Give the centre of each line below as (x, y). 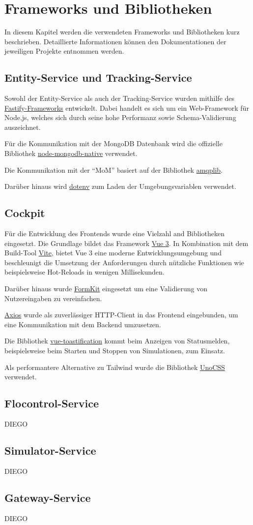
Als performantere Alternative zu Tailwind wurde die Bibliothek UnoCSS (115, 367)
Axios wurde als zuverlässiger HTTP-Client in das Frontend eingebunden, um (121, 315)
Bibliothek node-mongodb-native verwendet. (71, 153)
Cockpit (25, 213)
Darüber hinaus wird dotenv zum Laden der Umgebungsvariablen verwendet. (120, 186)
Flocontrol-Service (52, 403)
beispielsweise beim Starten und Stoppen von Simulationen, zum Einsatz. (115, 350)
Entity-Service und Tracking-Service (98, 77)
